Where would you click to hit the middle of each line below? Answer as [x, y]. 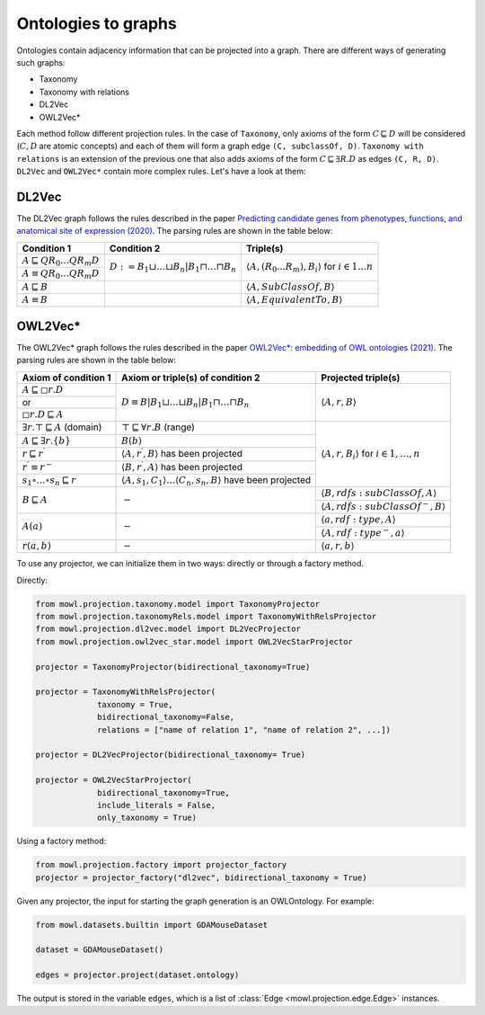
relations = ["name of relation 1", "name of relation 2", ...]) [244, 730]
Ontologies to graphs [97, 23]
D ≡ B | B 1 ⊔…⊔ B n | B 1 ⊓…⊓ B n [185, 402]
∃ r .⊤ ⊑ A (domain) [62, 427]
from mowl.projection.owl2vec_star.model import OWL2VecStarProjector [194, 641]
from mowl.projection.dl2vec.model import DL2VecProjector [168, 629]
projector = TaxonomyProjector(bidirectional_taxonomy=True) [173, 667]
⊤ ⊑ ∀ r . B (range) [158, 427]
